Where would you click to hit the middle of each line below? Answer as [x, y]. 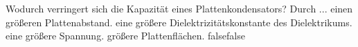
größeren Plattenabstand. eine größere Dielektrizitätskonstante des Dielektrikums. [179, 22]
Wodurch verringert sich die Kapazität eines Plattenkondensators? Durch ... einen [179, 8]
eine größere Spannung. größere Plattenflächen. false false [125, 36]
